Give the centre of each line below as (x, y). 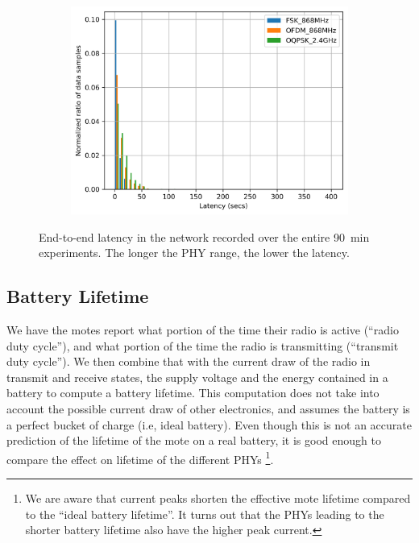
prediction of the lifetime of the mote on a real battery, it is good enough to (194, 440)
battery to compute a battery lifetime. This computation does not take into (193, 393)
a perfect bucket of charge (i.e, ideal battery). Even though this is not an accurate (209, 424)
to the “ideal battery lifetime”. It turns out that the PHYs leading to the (205, 514)
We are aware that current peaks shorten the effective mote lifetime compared (218, 497)
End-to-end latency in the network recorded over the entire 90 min (204, 236)
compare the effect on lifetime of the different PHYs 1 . (140, 458)
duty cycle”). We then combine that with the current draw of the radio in (189, 361)
